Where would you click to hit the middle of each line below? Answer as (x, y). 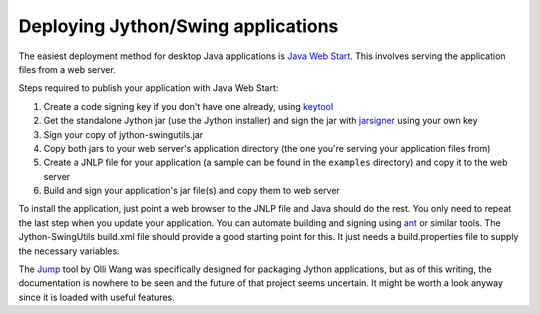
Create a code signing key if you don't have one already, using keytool (188, 106)
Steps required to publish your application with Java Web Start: (148, 88)
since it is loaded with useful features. (96, 297)
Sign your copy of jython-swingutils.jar (123, 134)
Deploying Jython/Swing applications (178, 26)
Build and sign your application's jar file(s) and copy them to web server (191, 191)
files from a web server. (67, 69)
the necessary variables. (69, 251)
